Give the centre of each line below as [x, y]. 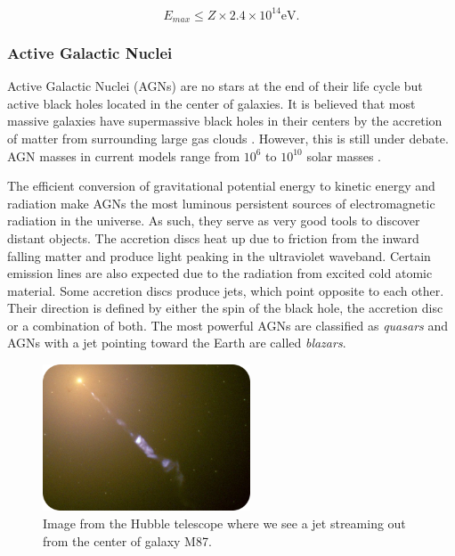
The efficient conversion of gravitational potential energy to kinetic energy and [221, 186]
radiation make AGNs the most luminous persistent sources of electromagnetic [221, 203]
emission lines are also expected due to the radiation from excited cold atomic [220, 273]
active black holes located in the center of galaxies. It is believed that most [211, 103]
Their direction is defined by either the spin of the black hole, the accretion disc [225, 308]
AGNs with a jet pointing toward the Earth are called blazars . [177, 343]
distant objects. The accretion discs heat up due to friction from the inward [213, 237]
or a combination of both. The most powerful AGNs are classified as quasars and [228, 325]
